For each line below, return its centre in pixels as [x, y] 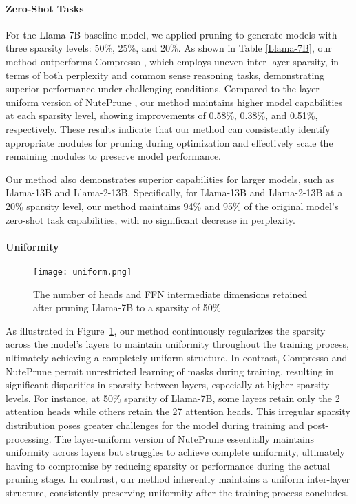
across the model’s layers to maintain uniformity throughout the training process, [177, 344]
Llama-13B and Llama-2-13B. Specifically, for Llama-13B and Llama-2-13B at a [174, 192]
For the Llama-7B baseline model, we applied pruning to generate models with [171, 34]
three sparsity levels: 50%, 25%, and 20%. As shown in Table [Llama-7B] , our [169, 48]
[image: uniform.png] [83, 272]
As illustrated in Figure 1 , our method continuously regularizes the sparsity [166, 330]
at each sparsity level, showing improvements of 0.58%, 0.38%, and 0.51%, [162, 115]
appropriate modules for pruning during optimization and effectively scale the [169, 142]
